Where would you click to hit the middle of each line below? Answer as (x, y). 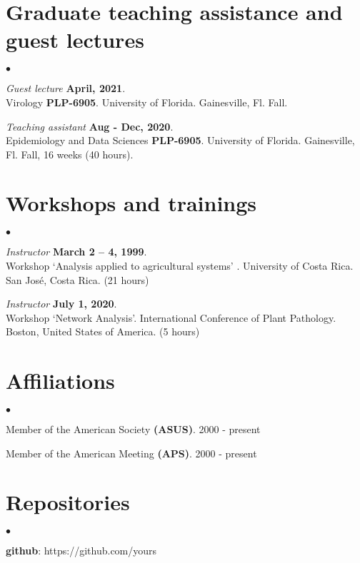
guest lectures (75, 40)
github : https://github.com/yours (81, 551)
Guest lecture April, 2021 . (66, 88)
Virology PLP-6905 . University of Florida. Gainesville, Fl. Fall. (147, 102)
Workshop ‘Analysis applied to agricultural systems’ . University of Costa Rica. (180, 265)
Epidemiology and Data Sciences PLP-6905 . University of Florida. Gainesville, (180, 140)
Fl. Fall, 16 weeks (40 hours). (70, 154)
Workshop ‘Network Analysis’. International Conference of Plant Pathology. (171, 317)
